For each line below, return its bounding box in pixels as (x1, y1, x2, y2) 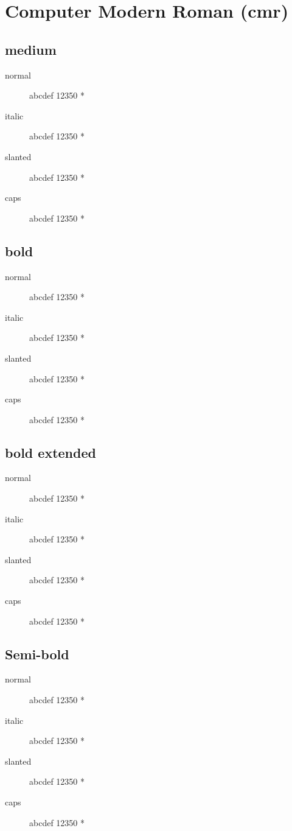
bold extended (5, 443, 96, 461)
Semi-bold (5, 644, 69, 663)
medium (5, 40, 57, 58)
